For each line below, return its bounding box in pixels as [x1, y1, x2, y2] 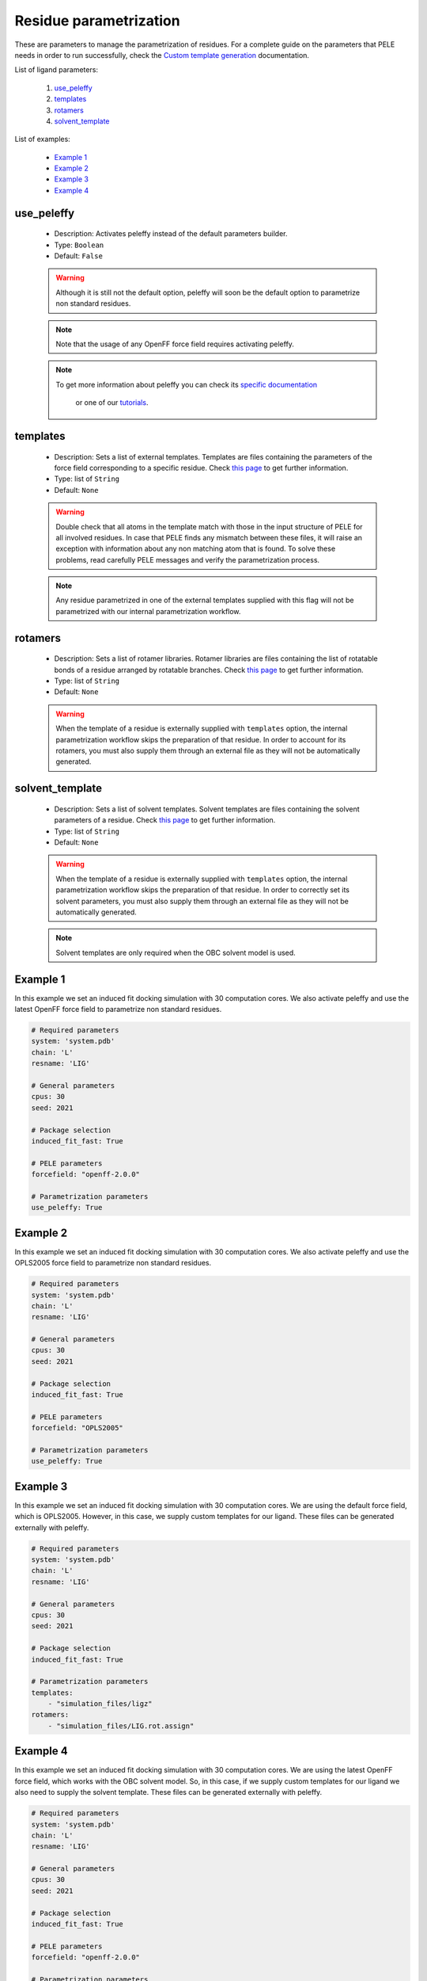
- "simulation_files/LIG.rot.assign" [47, 1721, 195, 1731]
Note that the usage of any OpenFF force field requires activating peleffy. [55, 339, 294, 349]
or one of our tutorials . [75, 398, 149, 407]
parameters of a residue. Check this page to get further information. [54, 815, 276, 825]
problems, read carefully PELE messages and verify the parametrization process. [55, 555, 320, 564]
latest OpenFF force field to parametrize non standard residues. [14, 1005, 222, 1013]
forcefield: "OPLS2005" [31, 1423, 124, 1433]
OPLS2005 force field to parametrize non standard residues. [14, 1258, 212, 1268]
